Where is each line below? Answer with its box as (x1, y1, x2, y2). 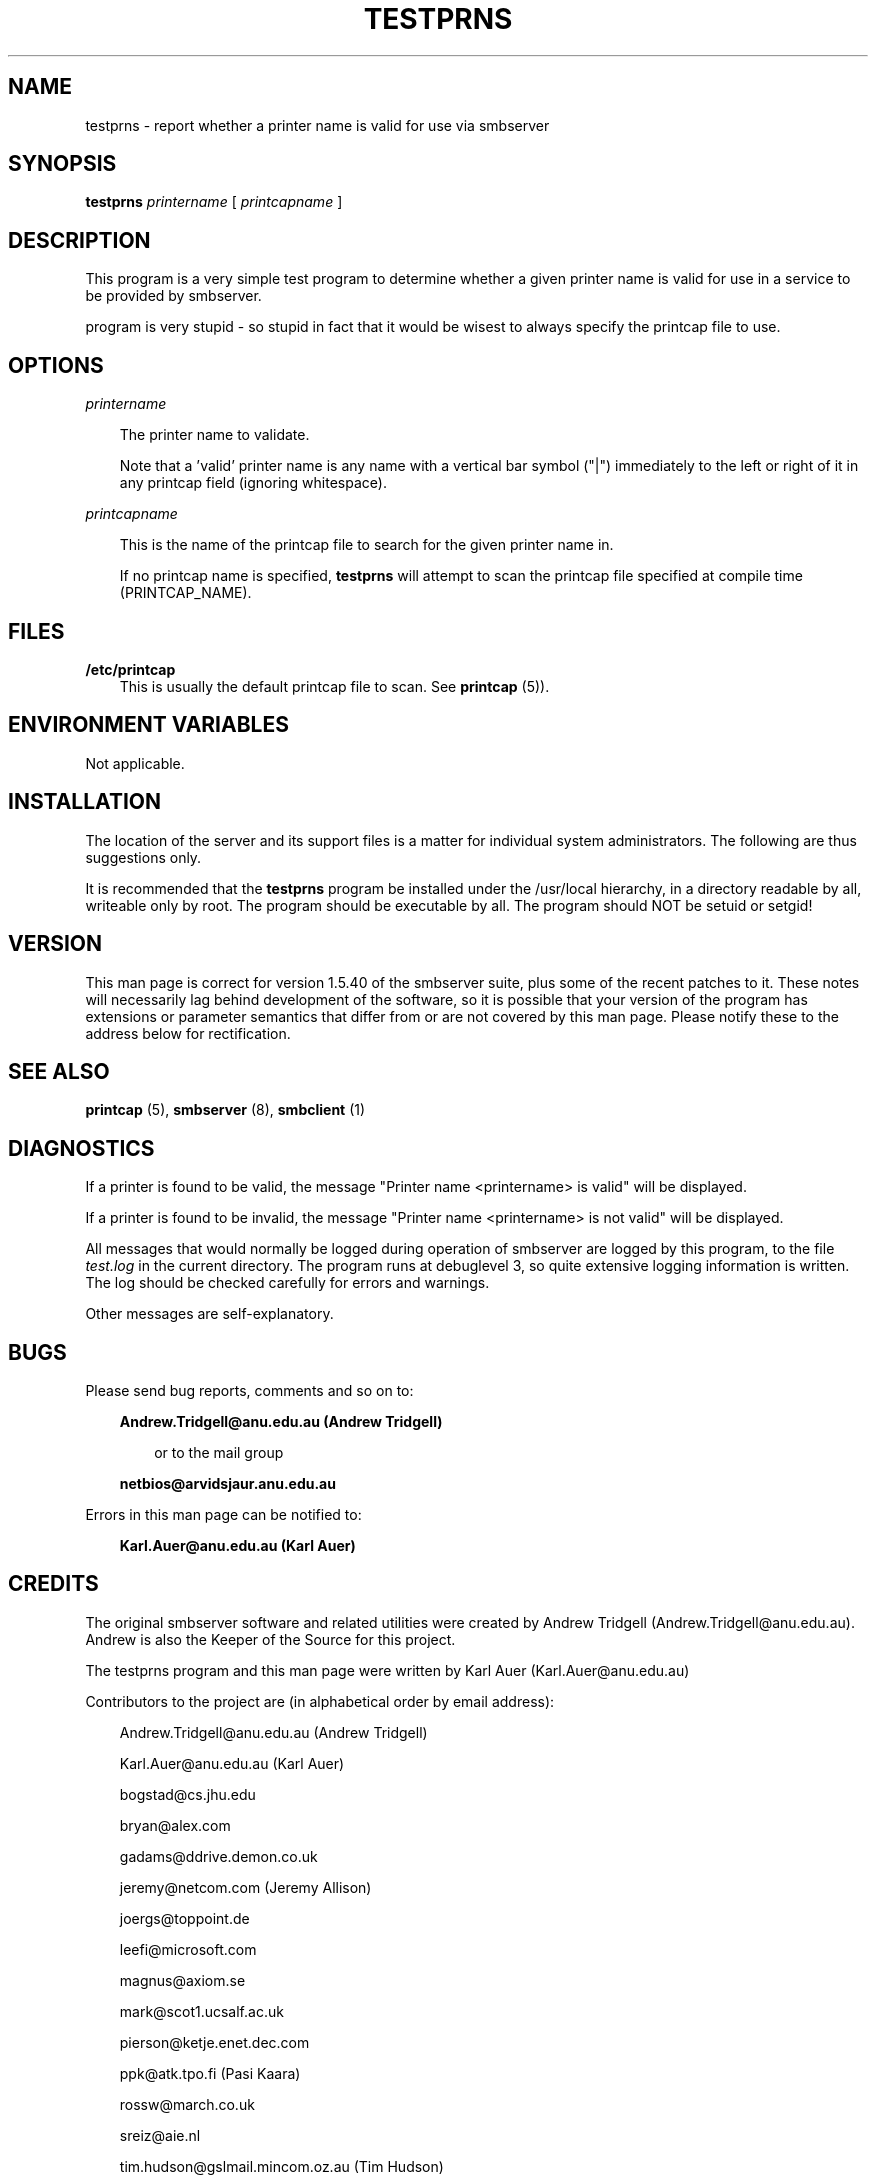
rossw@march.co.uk (119, 2095, 255, 2113)
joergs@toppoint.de (119, 1909, 250, 1927)
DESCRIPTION (8, 227, 151, 253)
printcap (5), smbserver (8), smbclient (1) (85, 1101, 366, 1119)
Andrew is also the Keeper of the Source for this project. (85, 1630, 456, 1648)
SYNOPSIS (8, 151, 117, 177)
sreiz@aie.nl (119, 2126, 201, 2144)
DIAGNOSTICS (8, 1135, 155, 1161)
